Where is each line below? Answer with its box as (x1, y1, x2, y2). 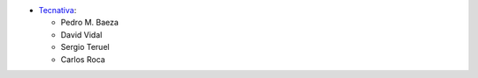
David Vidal (60, 29, 103, 39)
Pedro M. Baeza (60, 18, 119, 28)
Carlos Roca (60, 53, 105, 65)
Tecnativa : (38, 5, 77, 15)
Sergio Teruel (60, 42, 110, 53)
